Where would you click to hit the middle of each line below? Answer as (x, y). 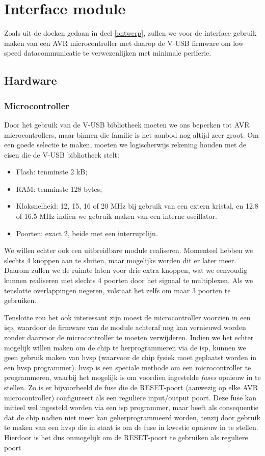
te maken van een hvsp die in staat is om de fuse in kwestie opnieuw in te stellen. (131, 427)
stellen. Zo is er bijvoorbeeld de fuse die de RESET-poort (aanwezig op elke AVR (131, 387)
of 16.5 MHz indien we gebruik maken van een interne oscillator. (116, 216)
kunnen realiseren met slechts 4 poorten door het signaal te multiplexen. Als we (129, 280)
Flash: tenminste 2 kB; (52, 172)
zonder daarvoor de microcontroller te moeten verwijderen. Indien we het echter (129, 337)
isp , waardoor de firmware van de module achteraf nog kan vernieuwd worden (125, 327)
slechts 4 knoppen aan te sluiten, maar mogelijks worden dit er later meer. (120, 260)
